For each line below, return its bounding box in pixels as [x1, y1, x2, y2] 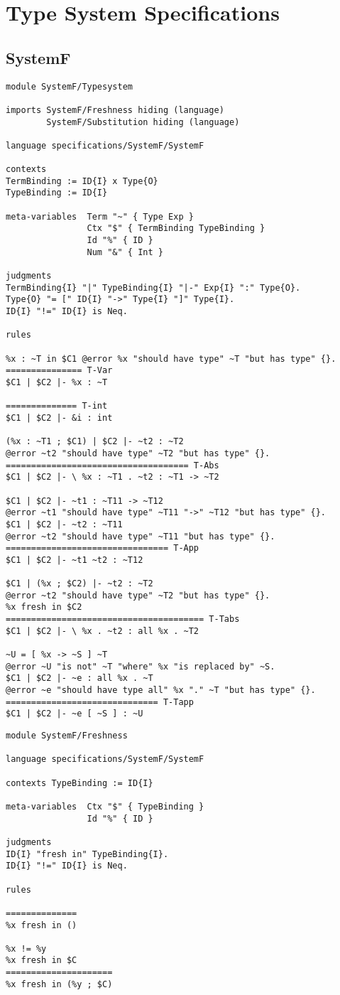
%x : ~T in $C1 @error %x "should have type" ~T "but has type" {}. [6, 353, 336, 364]
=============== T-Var [6, 365, 113, 376]
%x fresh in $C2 [6, 602, 82, 613]
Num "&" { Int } [87, 247, 163, 257]
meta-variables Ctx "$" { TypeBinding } [6, 801, 204, 812]
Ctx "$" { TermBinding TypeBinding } [87, 223, 265, 234]
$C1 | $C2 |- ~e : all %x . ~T [6, 673, 153, 684]
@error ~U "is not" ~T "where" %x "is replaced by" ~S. [6, 661, 275, 672]
